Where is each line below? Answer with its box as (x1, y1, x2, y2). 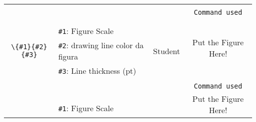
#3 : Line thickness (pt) (58, 65, 136, 76)
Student (153, 45, 180, 57)
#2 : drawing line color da (58, 39, 144, 51)
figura (58, 51, 78, 62)
